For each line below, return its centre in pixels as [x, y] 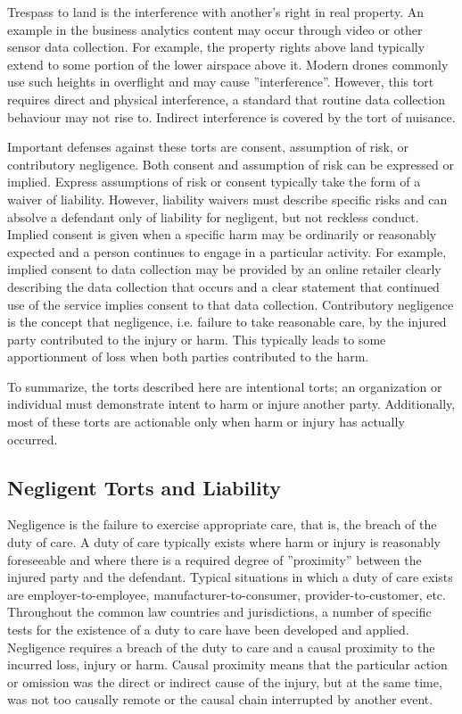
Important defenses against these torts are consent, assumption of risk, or [208, 147]
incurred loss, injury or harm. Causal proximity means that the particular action [227, 664]
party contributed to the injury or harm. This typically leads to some [197, 339]
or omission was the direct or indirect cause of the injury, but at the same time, [225, 681]
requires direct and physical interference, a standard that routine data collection [226, 99]
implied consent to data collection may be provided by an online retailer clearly [224, 269]
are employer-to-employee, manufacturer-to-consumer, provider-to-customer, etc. [227, 594]
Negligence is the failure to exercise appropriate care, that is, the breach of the [222, 524]
